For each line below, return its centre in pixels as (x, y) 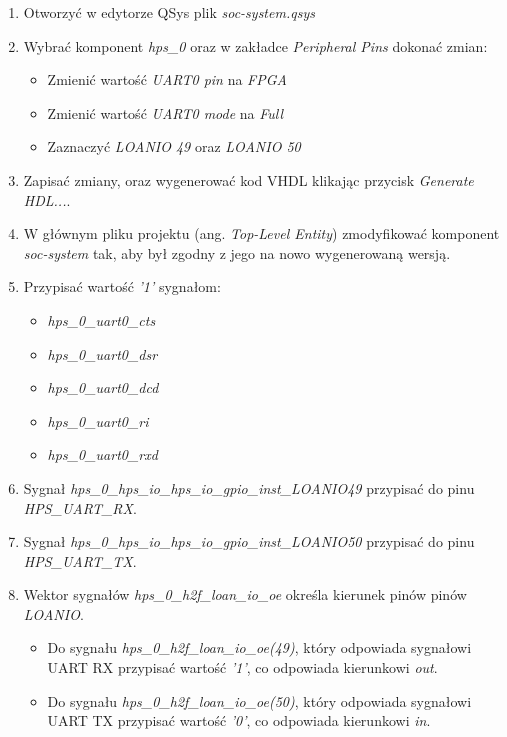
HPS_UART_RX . (80, 507)
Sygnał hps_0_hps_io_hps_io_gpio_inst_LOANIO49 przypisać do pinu (249, 487)
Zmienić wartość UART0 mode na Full (165, 112)
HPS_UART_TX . (80, 560)
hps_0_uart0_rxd (102, 454)
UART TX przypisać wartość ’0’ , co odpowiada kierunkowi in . (239, 720)
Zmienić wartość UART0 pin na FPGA (167, 79)
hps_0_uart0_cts (101, 319)
